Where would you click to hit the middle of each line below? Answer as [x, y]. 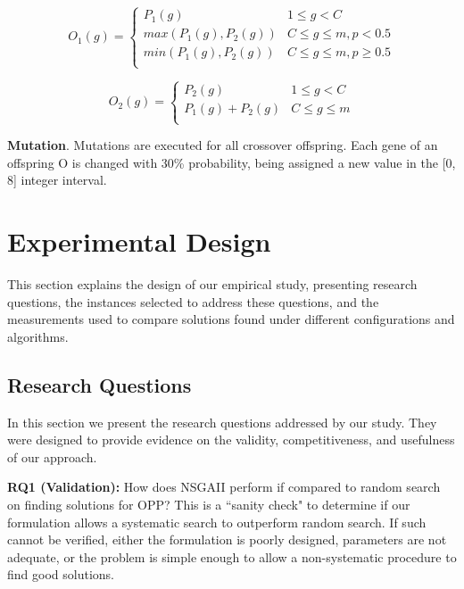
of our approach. [52, 456]
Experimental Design [139, 241]
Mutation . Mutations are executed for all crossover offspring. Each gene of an [223, 145]
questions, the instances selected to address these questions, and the [193, 301]
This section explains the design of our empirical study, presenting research [212, 284]
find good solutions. [61, 574]
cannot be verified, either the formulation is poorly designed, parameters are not [227, 539]
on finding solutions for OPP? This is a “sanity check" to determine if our [209, 505]
